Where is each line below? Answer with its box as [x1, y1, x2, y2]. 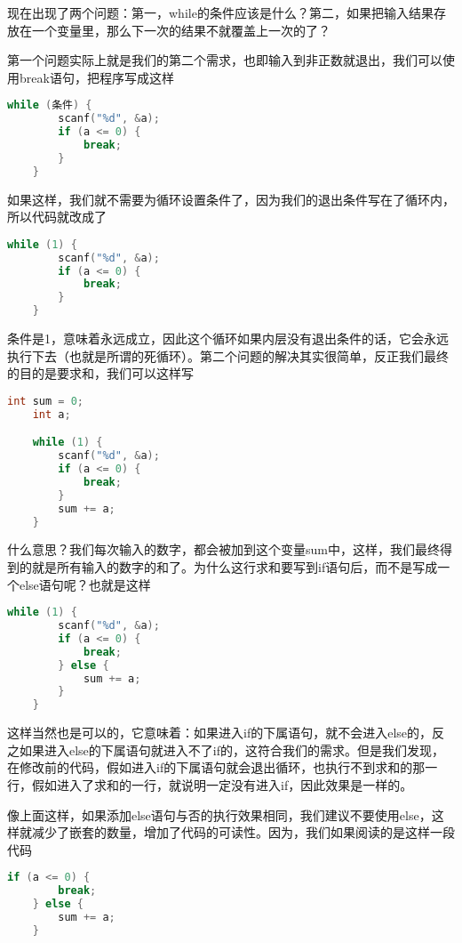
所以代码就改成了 [7, 207, 107, 226]
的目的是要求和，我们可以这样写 [7, 364, 194, 383]
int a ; [32, 407, 71, 421]
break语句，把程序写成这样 [19, 68, 174, 86]
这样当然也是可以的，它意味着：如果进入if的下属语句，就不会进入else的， [7, 723, 433, 742]
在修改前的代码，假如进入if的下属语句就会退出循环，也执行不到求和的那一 [7, 758, 438, 777]
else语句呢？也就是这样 [19, 575, 151, 593]
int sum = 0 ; [7, 394, 84, 407]
